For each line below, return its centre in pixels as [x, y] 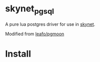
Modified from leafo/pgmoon [35, 34]
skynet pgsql [30, 9]
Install [18, 54]
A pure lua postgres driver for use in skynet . [50, 24]
